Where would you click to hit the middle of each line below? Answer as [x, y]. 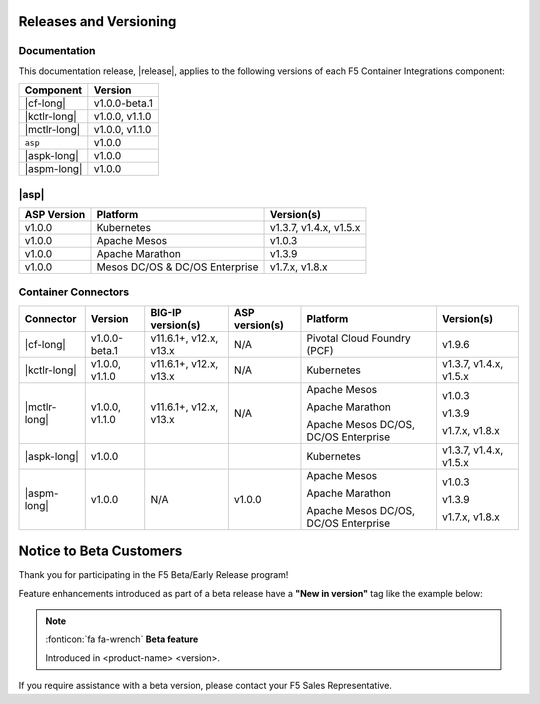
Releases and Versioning [97, 21]
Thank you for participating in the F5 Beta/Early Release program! [153, 575]
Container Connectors [74, 292]
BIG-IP [166, 312]
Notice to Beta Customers [100, 551]
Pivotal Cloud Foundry [358, 338]
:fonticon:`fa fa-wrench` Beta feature [122, 639]
